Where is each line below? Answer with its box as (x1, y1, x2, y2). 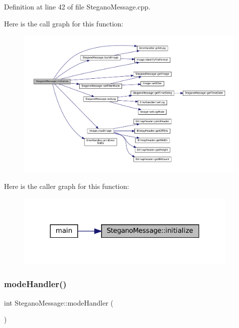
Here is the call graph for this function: (4, 18, 123, 28)
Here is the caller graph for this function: (4, 180, 129, 191)
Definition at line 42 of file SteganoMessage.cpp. (4, 1, 150, 11)
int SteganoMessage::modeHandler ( (4, 297, 114, 308)
